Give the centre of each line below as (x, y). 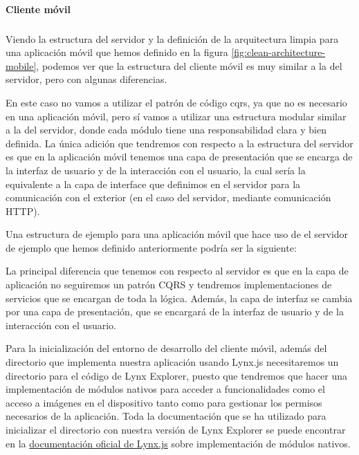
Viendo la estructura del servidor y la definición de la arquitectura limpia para (172, 38)
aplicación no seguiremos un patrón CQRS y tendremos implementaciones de (169, 285)
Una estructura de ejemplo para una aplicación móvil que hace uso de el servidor (177, 234)
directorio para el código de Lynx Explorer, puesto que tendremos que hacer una (176, 375)
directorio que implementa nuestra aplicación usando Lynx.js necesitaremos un (172, 362)
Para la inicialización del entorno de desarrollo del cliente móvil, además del (166, 348)
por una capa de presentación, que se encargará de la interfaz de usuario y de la (175, 312)
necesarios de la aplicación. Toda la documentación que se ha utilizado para (166, 416)
